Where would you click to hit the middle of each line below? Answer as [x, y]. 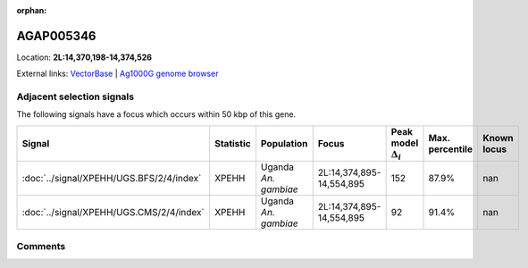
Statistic [233, 144]
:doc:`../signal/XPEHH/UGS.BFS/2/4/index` [112, 179]
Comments [41, 246]
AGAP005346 [56, 36]
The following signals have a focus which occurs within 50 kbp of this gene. [156, 114]
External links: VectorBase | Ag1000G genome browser [117, 74]
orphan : [32, 10]
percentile [451, 149]
